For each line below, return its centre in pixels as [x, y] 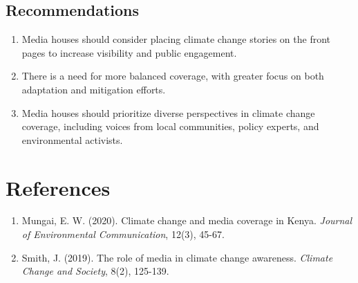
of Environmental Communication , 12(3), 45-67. [123, 234]
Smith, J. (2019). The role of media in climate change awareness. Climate [177, 257]
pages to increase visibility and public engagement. [129, 52]
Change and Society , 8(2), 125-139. [95, 271]
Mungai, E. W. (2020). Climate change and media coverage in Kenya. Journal [187, 220]
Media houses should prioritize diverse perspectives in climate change [168, 112]
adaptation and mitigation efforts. [94, 89]
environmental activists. [72, 139]
